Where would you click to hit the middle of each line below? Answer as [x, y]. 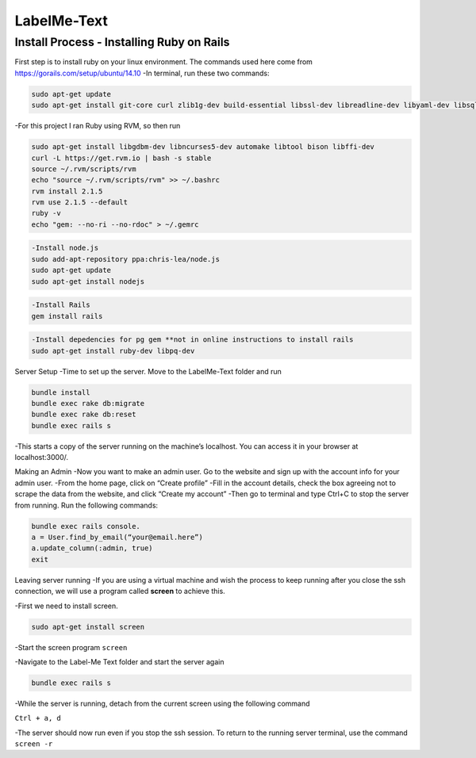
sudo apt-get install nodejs [88, 281]
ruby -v [46, 213]
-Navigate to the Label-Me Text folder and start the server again [119, 661]
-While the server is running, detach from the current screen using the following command [162, 703]
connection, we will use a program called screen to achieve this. [120, 591]
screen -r [34, 744]
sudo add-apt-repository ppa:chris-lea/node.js [125, 259]
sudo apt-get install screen [88, 627]
